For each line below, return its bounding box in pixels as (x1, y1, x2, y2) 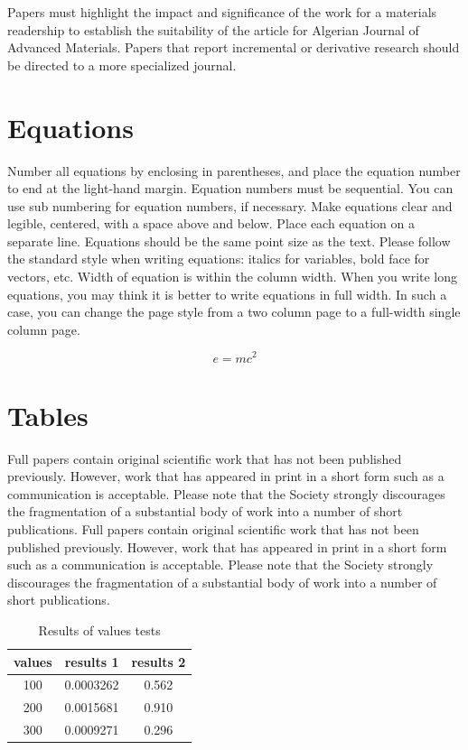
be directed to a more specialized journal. (7, 55, 237, 74)
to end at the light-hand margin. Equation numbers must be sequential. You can (7, 179, 454, 198)
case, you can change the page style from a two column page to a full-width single (7, 302, 461, 321)
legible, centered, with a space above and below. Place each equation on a (7, 214, 415, 233)
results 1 (64, 652, 119, 671)
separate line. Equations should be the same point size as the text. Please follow (7, 231, 451, 250)
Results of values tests (38, 620, 161, 639)
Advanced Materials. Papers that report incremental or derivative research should (7, 38, 460, 57)
